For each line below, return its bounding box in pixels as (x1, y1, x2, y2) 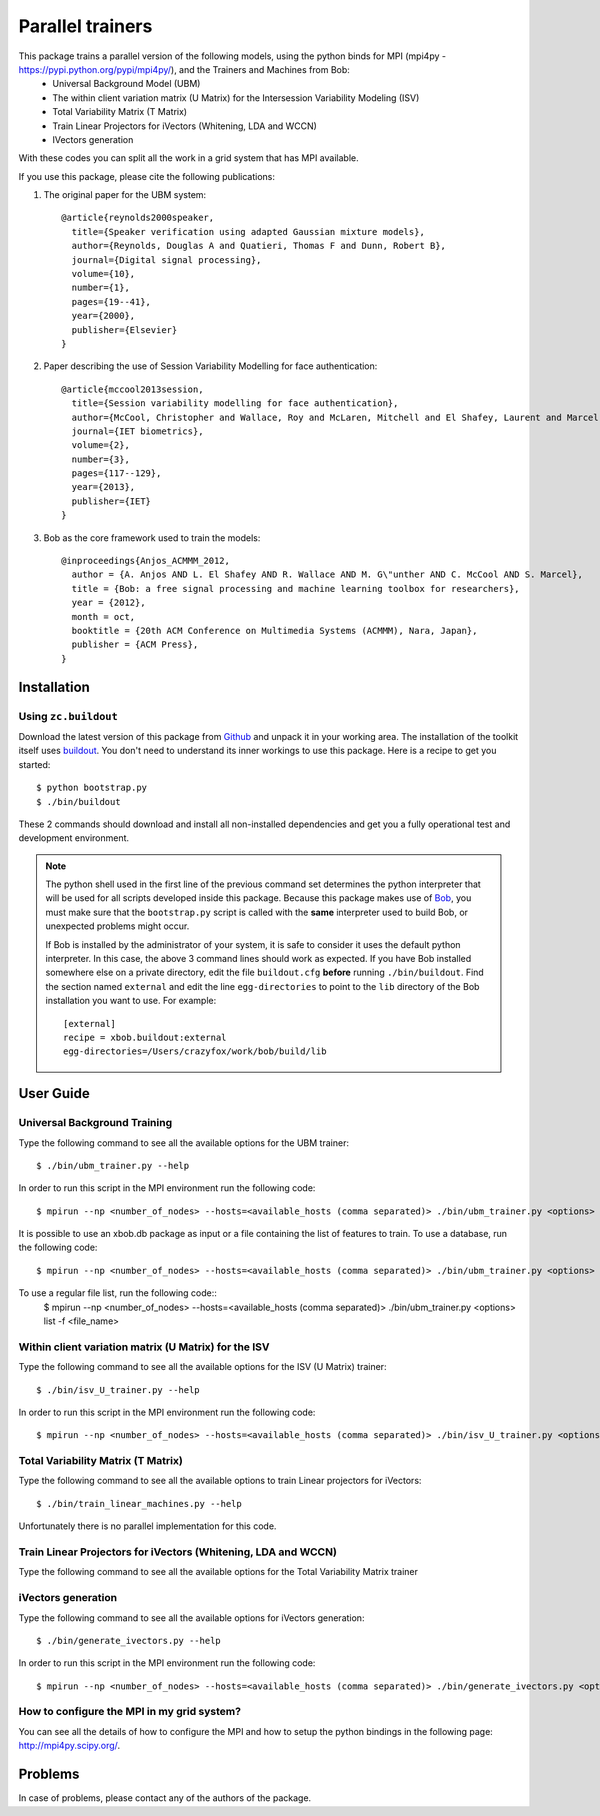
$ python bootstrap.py (36, 782, 148, 794)
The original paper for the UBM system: (43, 189, 207, 201)
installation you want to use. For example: (45, 995, 217, 1007)
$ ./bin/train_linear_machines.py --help (36, 1498, 242, 1509)
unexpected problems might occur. (45, 920, 190, 932)
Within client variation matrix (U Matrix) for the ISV (18, 1340, 270, 1354)
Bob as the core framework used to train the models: (43, 531, 261, 544)
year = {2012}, (71, 597, 146, 609)
